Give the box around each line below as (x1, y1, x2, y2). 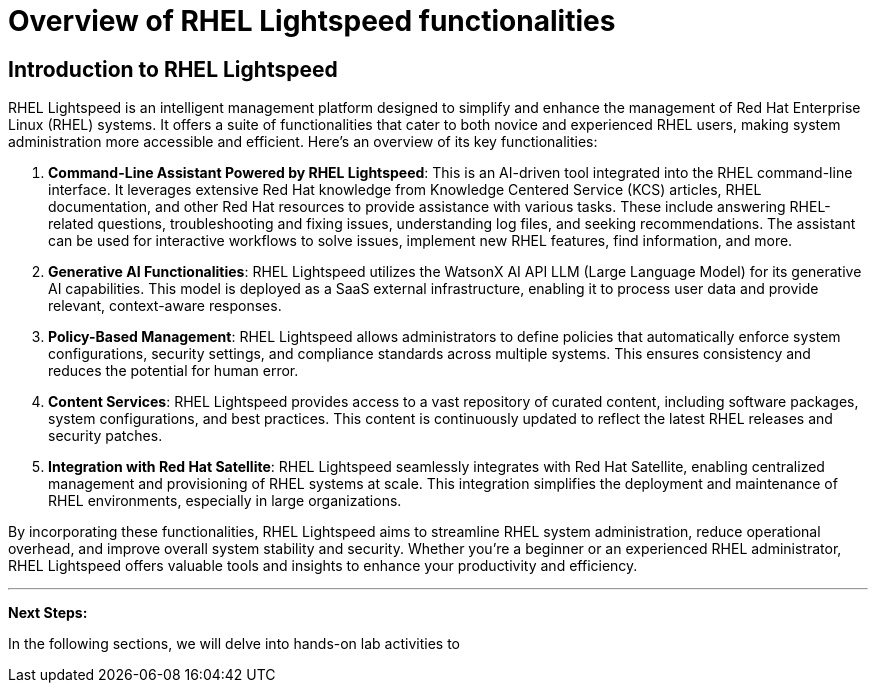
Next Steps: (8, 604, 88, 622)
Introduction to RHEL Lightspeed (8, 56, 338, 82)
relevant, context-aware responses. (48, 297, 282, 315)
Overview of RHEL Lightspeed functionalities (8, 4, 616, 38)
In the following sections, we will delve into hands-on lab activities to (8, 635, 460, 653)
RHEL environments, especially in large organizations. (48, 492, 402, 510)
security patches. (48, 427, 163, 445)
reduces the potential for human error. (48, 362, 299, 380)
